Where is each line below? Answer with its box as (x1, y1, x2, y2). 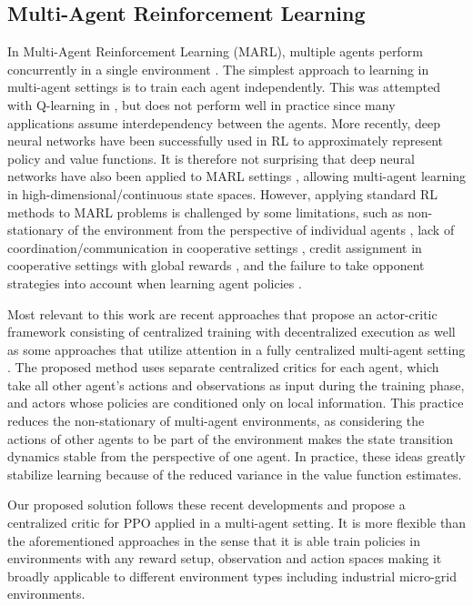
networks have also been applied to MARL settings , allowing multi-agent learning (7, 167, 466, 186)
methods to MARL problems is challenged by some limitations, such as (7, 202, 404, 221)
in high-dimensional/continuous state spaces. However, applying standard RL (7, 184, 438, 203)
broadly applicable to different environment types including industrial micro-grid (7, 566, 457, 585)
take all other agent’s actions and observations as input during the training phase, (7, 375, 465, 394)
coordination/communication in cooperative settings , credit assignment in (7, 237, 422, 257)
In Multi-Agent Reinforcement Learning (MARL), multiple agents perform (7, 42, 423, 61)
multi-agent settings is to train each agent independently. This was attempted (7, 77, 441, 96)
